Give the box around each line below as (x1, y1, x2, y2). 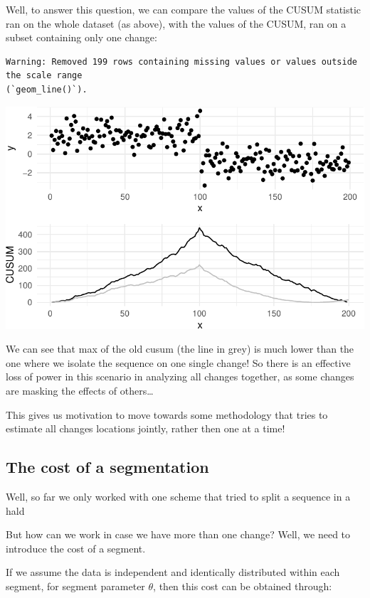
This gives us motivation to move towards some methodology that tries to (6, 407, 328, 422)
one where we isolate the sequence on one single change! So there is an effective (6, 355, 351, 370)
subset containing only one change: (6, 30, 157, 45)
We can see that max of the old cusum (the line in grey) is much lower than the (6, 341, 354, 356)
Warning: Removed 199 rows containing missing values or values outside (6, 56, 357, 67)
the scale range (6, 70, 83, 81)
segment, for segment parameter (6, 578, 145, 593)
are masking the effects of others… (6, 383, 154, 397)
